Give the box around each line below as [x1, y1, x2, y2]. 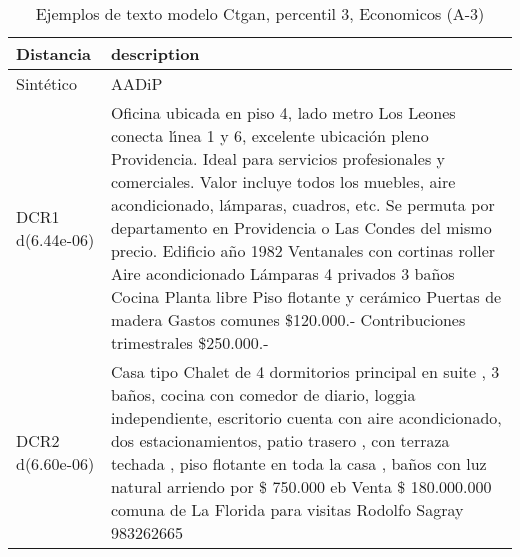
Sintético [16, 72, 77, 95]
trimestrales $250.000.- [110, 331, 269, 354]
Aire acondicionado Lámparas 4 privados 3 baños [110, 262, 455, 285]
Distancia [16, 42, 92, 65]
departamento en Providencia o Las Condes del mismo [110, 216, 492, 239]
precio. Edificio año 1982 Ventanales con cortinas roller [110, 239, 496, 262]
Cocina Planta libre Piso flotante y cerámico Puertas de [110, 285, 502, 308]
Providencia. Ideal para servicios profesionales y [110, 147, 445, 170]
